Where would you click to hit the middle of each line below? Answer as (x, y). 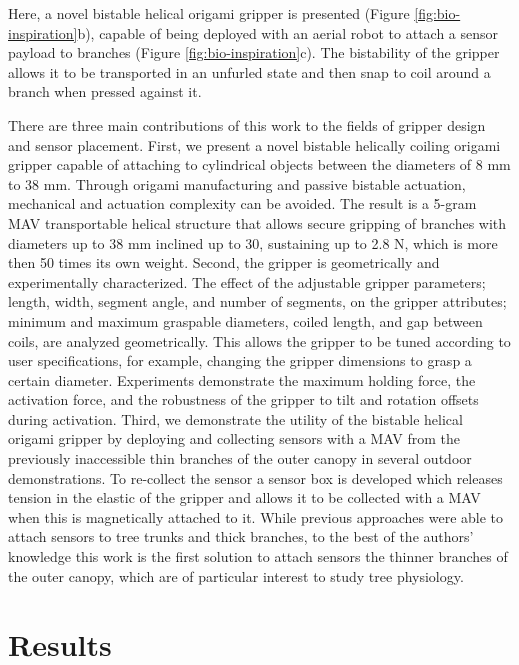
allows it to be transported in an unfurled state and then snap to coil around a (249, 71)
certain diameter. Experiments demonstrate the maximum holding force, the (242, 379)
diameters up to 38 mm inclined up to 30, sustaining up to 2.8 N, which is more (253, 242)
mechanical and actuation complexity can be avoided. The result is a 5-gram (242, 203)
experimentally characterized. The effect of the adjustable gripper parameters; (247, 281)
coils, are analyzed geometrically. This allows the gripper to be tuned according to (259, 340)
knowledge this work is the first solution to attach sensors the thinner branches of (258, 556)
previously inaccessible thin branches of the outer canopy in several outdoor (240, 458)
